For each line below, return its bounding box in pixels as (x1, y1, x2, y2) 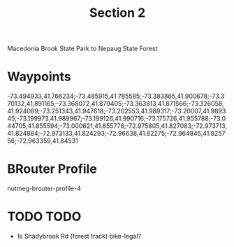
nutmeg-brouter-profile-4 (7, 184, 82, 193)
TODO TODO (7, 209, 82, 225)
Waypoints (7, 69, 71, 85)
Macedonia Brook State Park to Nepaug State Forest (7, 44, 158, 53)
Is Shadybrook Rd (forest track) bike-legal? (17, 232, 142, 240)
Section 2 (89, 5, 146, 21)
